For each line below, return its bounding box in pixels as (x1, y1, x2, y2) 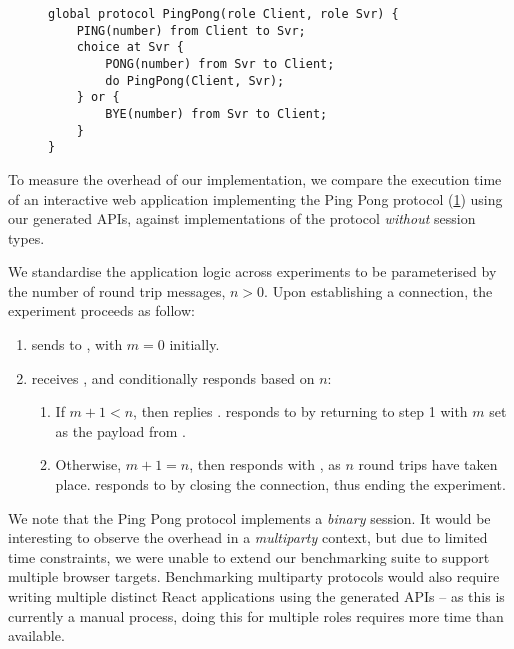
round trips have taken (358, 454, 498, 475)
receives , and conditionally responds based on (31, 367, 315, 388)
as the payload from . (55, 420, 186, 441)
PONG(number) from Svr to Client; (105, 56, 335, 71)
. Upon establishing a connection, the (264, 280, 493, 301)
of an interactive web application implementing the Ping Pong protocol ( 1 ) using (8, 188, 503, 209)
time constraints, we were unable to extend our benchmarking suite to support (8, 546, 490, 567)
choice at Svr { (76, 40, 185, 55)
